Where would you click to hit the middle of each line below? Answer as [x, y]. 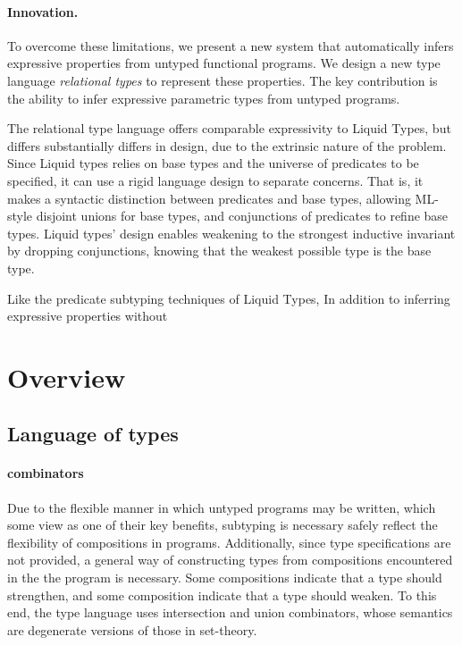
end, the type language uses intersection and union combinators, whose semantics [230, 612]
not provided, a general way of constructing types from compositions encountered [230, 560]
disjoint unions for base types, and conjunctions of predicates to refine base [242, 216]
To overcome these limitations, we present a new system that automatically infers [231, 45]
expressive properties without [88, 316]
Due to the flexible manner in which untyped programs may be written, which [222, 507]
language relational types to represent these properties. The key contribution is [223, 80]
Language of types [93, 434]
